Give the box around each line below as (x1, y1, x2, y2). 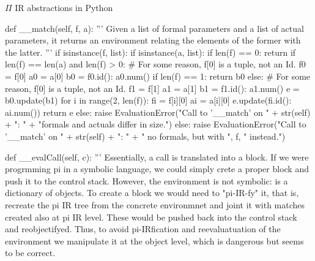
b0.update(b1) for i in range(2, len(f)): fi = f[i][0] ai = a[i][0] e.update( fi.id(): (5, 94, 292, 107)
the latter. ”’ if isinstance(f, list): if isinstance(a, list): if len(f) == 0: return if (5, 45, 296, 58)
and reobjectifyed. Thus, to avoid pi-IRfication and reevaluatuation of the (5, 222, 281, 235)
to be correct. (5, 246, 56, 259)
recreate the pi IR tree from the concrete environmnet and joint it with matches (5, 198, 305, 211)
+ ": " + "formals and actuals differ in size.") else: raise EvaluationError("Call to (5, 118, 306, 130)
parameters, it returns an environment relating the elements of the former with (5, 34, 301, 47)
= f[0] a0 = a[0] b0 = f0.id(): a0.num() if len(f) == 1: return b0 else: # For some (5, 69, 311, 82)
